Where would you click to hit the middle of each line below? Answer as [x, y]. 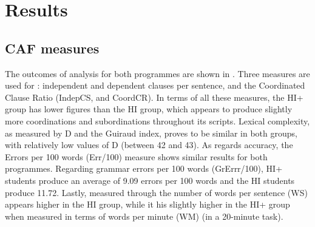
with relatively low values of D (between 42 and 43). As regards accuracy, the [149, 145]
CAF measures [52, 48]
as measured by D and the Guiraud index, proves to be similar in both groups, [151, 133]
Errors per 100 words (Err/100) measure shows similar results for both [136, 156]
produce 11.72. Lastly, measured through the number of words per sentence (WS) [156, 192]
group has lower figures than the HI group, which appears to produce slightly [149, 109]
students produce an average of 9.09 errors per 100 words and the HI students [150, 180]
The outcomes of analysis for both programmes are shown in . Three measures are [157, 73]
